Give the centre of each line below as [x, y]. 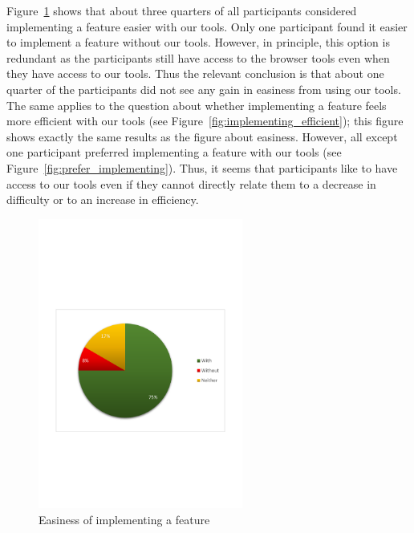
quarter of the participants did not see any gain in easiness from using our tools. [204, 89]
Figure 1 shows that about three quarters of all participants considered [182, 10]
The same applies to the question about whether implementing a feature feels [197, 105]
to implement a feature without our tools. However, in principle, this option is [198, 42]
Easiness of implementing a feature [124, 519]
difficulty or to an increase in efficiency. [103, 199]
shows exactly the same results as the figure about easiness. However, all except [202, 136]
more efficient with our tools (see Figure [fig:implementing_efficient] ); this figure [205, 121]
